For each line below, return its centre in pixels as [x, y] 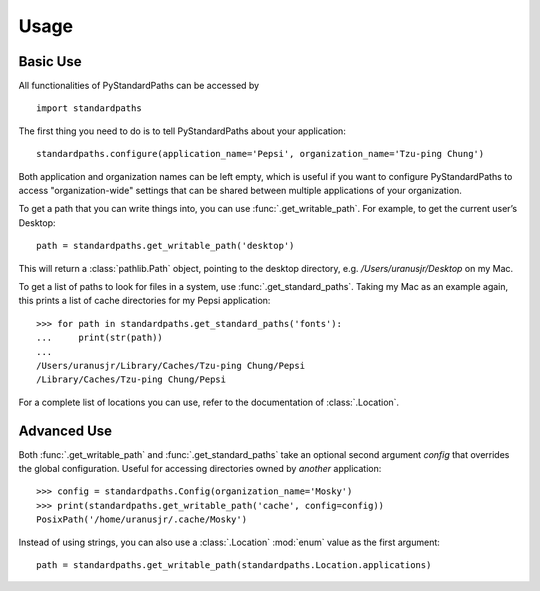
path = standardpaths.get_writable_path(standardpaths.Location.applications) [234, 564]
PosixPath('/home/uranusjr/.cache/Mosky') [142, 519]
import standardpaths [89, 108]
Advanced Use [65, 430]
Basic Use [50, 61]
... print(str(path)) [100, 338]
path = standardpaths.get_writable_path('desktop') [165, 246]
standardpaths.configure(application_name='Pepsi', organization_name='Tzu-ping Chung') [260, 154]
